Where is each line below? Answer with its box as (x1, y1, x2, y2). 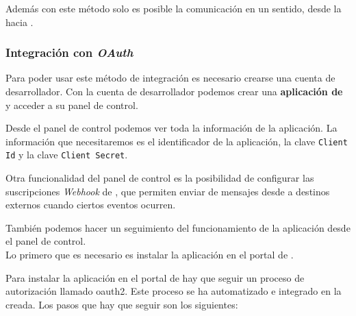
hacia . (5, 14, 34, 29)
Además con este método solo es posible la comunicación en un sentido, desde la (5, 1, 342, 15)
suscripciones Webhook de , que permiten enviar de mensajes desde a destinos (5, 184, 330, 198)
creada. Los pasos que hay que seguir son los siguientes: (5, 297, 238, 311)
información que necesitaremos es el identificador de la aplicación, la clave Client (5, 134, 348, 148)
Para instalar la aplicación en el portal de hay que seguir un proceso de (5, 270, 305, 284)
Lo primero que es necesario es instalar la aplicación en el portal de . (5, 247, 294, 262)
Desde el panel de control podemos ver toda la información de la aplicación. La (5, 121, 338, 135)
